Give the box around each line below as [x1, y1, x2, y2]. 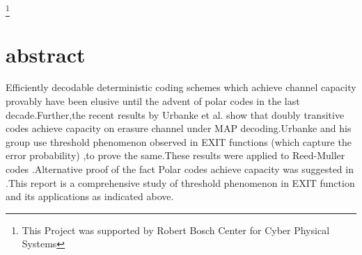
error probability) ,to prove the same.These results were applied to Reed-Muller [6, 148, 345, 163]
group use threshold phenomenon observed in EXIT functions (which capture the [6, 134, 352, 149]
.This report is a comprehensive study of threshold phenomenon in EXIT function [6, 175, 355, 190]
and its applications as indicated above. [6, 189, 174, 204]
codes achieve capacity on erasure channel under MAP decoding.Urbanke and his [6, 121, 352, 135]
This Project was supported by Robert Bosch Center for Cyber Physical [22, 222, 330, 237]
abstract [6, 40, 86, 68]
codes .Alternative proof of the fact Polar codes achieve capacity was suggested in [6, 162, 354, 176]
